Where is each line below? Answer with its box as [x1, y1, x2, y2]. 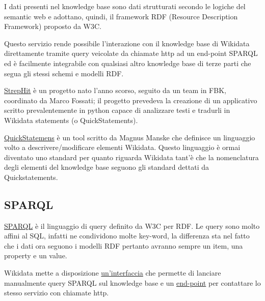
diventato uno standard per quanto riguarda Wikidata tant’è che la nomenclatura [4, 152, 259, 162]
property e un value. [4, 250, 67, 261]
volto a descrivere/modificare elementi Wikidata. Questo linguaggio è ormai [4, 142, 241, 153]
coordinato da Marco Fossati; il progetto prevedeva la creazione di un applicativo [4, 95, 257, 105]
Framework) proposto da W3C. [4, 21, 101, 32]
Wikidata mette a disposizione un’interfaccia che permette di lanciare [4, 267, 221, 278]
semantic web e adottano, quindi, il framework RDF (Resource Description [4, 11, 238, 21]
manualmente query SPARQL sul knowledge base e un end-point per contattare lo [4, 277, 261, 288]
